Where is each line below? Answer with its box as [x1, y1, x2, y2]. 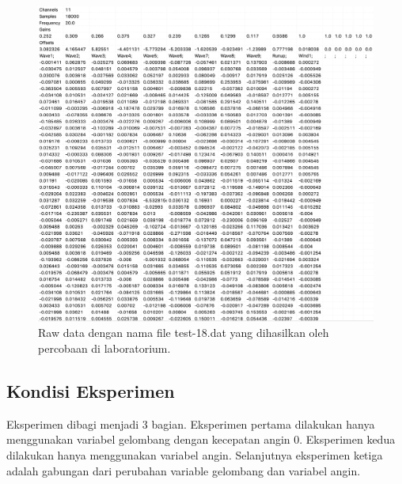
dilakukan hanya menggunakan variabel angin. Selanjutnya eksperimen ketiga [6, 446, 383, 463]
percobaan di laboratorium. [38, 339, 171, 356]
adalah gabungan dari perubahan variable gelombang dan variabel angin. [6, 462, 361, 478]
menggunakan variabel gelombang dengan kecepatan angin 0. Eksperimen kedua [6, 431, 396, 448]
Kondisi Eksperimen [6, 378, 175, 403]
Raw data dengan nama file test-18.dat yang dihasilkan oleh [38, 324, 329, 341]
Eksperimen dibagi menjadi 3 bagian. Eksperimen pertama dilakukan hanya [6, 415, 375, 432]
